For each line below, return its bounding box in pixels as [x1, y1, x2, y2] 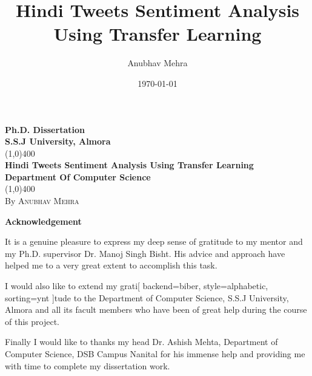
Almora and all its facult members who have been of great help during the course [5, 303, 307, 316]
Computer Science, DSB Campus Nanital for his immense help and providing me [5, 347, 305, 360]
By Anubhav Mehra [5, 194, 79, 207]
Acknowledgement [5, 214, 82, 227]
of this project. [5, 315, 59, 327]
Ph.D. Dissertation [5, 123, 85, 135]
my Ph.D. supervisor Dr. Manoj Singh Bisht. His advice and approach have [5, 247, 285, 259]
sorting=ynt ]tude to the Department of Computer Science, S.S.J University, [5, 291, 289, 304]
